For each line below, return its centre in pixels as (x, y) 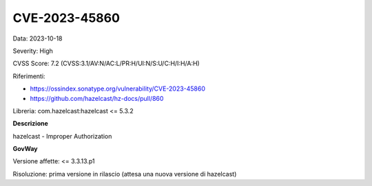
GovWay (25, 149)
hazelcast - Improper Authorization (62, 136)
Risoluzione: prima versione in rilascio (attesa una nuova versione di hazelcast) (125, 174)
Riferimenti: (29, 76)
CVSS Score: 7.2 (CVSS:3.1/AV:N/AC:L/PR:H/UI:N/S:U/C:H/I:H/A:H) (106, 63)
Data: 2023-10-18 (38, 38)
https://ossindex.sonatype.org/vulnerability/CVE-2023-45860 (118, 89)
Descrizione (30, 124)
